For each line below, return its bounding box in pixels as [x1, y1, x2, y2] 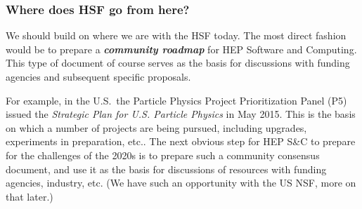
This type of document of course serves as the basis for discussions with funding [6, 55, 350, 70]
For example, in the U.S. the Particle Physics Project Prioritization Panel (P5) [6, 93, 347, 107]
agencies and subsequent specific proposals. [6, 69, 191, 83]
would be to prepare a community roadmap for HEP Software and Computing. [6, 41, 357, 56]
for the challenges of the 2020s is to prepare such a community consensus [6, 147, 320, 162]
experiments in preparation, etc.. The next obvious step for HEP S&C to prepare [6, 134, 356, 149]
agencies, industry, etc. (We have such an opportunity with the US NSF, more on [6, 175, 356, 190]
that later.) [6, 189, 53, 203]
